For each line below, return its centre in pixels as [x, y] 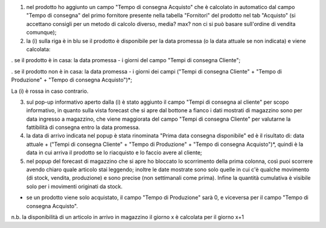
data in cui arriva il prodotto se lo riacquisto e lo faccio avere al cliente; [114, 153]
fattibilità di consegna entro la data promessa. [83, 127]
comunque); [41, 33]
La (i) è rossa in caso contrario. [50, 91]
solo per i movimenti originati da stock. [75, 186]
